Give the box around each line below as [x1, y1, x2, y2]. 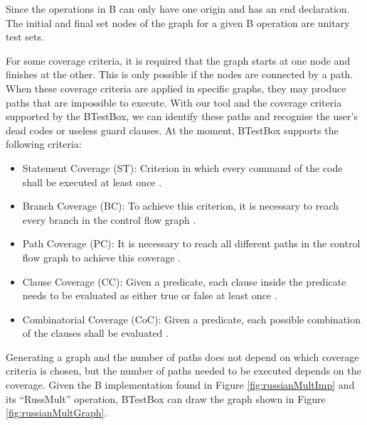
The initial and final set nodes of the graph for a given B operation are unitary [6, 15, 350, 30]
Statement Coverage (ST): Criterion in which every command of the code [22, 160, 343, 175]
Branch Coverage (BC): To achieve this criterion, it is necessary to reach [22, 198, 339, 213]
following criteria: [6, 136, 82, 151]
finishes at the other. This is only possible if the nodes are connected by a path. [6, 67, 353, 82]
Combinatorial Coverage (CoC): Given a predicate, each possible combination [22, 311, 361, 326]
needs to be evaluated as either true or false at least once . [22, 288, 277, 303]
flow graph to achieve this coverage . [22, 249, 181, 264]
